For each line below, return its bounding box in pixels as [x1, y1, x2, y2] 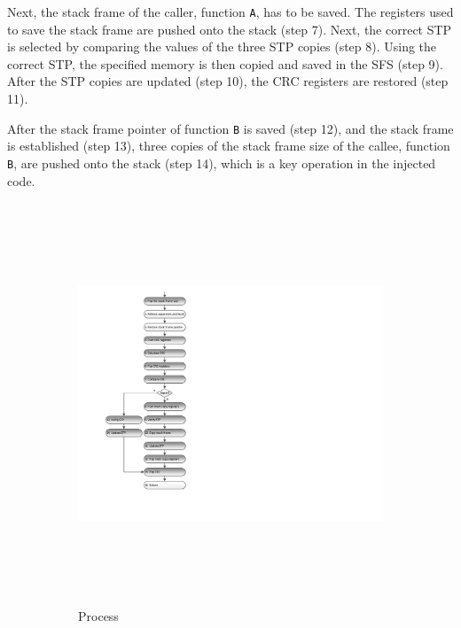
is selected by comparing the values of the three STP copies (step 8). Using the [7, 37, 437, 56]
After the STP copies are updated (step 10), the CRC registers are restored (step [7, 72, 449, 90]
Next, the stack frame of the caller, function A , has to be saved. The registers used [7, 3, 454, 20]
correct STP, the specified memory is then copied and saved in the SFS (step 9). [7, 54, 443, 73]
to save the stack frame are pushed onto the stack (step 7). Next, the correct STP [7, 19, 452, 38]
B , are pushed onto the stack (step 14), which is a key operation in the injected [7, 153, 436, 172]
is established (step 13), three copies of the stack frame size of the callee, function [7, 136, 450, 155]
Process [78, 607, 119, 625]
